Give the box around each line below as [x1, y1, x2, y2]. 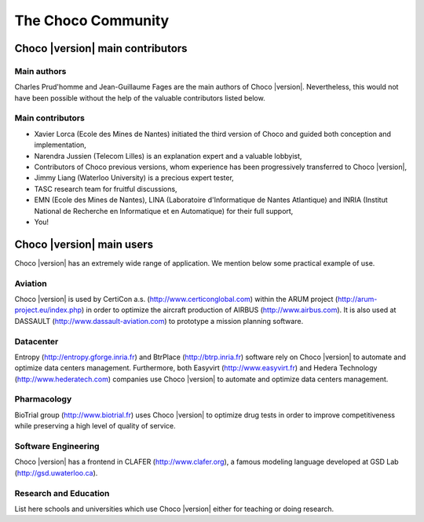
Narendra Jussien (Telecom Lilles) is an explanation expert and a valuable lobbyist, [34, 151, 302, 160]
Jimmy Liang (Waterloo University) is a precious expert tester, [34, 173, 235, 182]
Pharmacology [14, 394, 72, 405]
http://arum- [338, 295, 378, 304]
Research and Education [14, 487, 110, 498]
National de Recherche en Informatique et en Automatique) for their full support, [34, 206, 294, 215]
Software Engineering [14, 441, 100, 452]
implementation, [34, 140, 86, 149]
